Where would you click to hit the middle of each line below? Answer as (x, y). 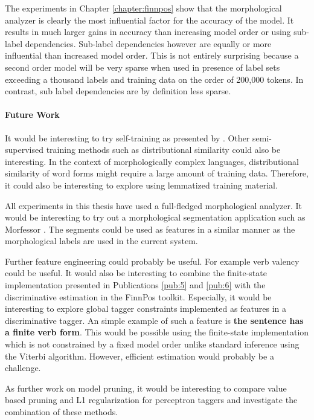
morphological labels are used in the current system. (101, 241)
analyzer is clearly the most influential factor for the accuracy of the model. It (149, 20)
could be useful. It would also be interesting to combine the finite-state (136, 273)
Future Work (32, 115)
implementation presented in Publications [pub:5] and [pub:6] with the (135, 285)
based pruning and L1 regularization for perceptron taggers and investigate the (151, 400)
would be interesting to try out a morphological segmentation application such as (155, 217)
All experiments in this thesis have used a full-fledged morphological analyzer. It (154, 205)
